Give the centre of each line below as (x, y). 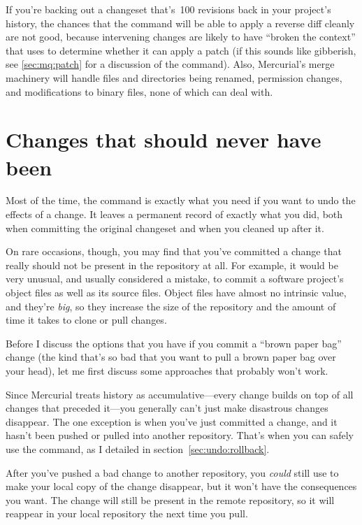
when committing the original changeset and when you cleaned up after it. (165, 228)
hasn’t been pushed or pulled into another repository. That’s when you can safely (180, 435)
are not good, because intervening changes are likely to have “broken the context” (181, 37)
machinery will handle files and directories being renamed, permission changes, (174, 77)
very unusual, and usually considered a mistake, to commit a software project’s (175, 279)
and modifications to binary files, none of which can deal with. (139, 91)
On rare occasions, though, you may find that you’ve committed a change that (174, 251)
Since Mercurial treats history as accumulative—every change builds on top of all (180, 394)
